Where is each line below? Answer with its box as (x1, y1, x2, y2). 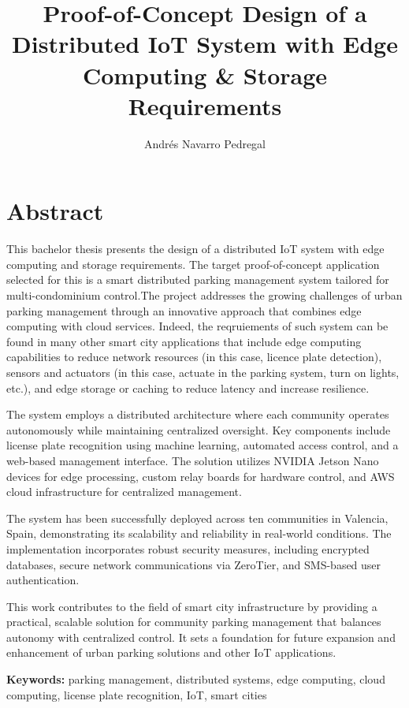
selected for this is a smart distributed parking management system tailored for (6, 271, 389, 288)
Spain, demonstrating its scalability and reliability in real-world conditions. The (6, 525, 392, 542)
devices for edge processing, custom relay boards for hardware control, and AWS (6, 468, 395, 484)
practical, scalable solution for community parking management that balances (6, 613, 381, 630)
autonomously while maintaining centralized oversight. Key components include (6, 421, 391, 438)
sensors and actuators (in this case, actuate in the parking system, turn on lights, (6, 363, 400, 380)
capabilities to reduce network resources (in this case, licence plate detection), (6, 348, 382, 365)
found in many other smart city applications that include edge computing (6, 333, 362, 349)
